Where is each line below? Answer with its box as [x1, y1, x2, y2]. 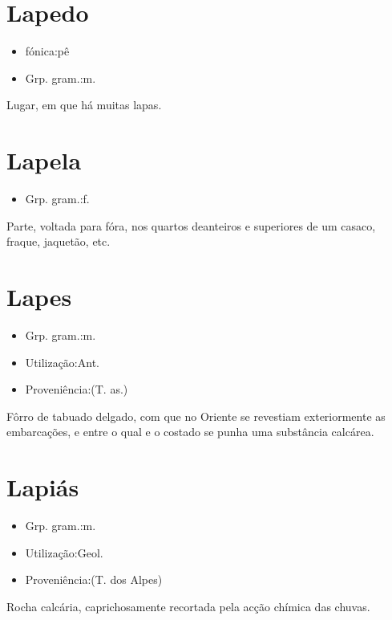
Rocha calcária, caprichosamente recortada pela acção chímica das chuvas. [6, 598, 370, 614]
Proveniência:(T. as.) [25, 381, 128, 398]
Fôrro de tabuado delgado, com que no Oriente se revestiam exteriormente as [6, 407, 386, 424]
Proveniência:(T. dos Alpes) [25, 571, 163, 588]
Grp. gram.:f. [25, 190, 90, 207]
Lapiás [6, 471, 79, 504]
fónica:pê [25, 43, 70, 59]
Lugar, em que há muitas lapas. [6, 96, 162, 113]
